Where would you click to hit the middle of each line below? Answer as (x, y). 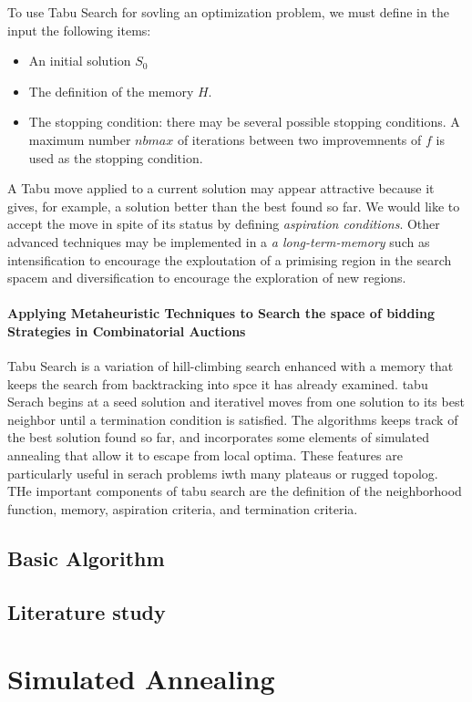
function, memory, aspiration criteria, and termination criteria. (183, 508)
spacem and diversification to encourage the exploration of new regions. (207, 278)
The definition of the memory (111, 91)
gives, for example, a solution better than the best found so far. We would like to (234, 206)
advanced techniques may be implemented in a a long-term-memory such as (219, 241)
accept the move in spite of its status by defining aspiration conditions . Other (224, 224)
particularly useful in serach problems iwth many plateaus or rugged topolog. (223, 473)
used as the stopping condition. (116, 157)
